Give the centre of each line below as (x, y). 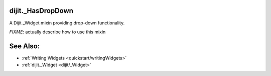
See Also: (25, 46)
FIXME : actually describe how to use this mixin (57, 32)
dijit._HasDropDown (41, 11)
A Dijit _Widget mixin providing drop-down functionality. (67, 23)
